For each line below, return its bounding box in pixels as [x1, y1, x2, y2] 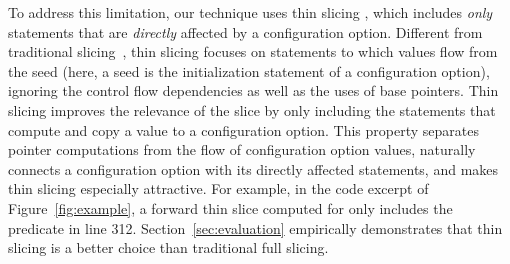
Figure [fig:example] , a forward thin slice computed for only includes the [8, 197, 453, 218]
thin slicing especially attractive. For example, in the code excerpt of [8, 178, 429, 199]
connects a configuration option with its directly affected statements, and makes [8, 158, 499, 179]
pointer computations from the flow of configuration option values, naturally [8, 139, 476, 160]
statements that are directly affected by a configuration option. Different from [8, 21, 483, 42]
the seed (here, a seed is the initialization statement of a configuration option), [8, 60, 490, 81]
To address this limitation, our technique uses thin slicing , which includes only [8, 2, 493, 22]
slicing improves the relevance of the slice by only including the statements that [8, 99, 496, 120]
